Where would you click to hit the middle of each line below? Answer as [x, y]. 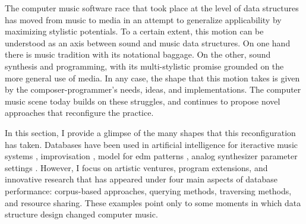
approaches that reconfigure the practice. [79, 113]
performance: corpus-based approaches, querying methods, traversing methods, [148, 190]
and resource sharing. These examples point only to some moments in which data [153, 202]
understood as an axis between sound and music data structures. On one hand [148, 42]
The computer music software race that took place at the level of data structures [152, 8]
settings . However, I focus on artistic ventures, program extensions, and [136, 167]
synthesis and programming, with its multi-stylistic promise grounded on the [144, 66]
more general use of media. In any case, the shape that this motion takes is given [152, 78]
